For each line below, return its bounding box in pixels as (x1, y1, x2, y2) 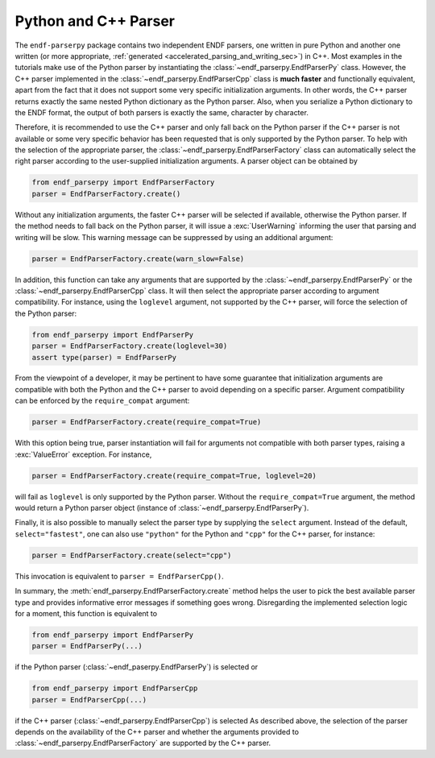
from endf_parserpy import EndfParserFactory (31, 178, 215, 187)
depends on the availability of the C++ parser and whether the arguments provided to (14, 727, 300, 737)
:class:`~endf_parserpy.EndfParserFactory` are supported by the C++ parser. (14, 738, 271, 748)
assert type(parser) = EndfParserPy (31, 353, 177, 362)
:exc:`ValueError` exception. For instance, (14, 449, 152, 459)
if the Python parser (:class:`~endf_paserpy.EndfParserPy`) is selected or (14, 662, 259, 672)
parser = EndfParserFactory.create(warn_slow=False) (31, 254, 245, 263)
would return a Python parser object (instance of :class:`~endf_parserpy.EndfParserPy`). (14, 503, 309, 512)
